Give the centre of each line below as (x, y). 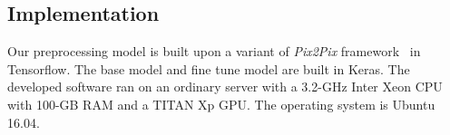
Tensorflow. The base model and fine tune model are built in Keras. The (209, 68)
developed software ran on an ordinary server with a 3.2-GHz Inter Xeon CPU (225, 87)
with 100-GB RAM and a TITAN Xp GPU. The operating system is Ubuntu (221, 104)
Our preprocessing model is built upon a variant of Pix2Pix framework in (214, 51)
